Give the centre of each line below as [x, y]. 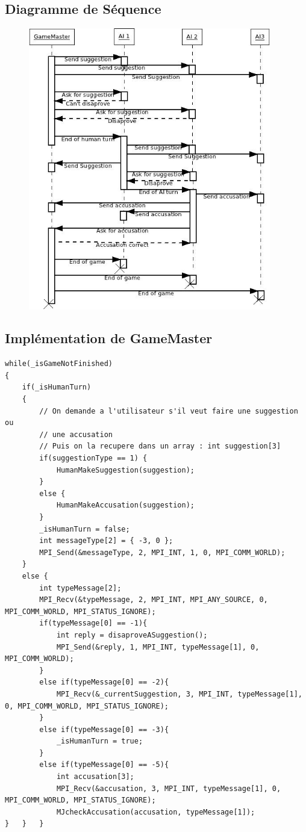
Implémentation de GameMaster [109, 338]
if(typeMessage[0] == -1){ [93, 623]
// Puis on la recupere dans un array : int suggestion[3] [160, 446]
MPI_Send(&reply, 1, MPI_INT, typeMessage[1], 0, [158, 647]
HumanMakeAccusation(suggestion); [125, 505]
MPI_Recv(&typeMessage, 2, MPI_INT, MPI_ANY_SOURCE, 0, [154, 600]
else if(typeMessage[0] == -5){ [104, 765]
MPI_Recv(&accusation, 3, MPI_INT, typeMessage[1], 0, [169, 788]
